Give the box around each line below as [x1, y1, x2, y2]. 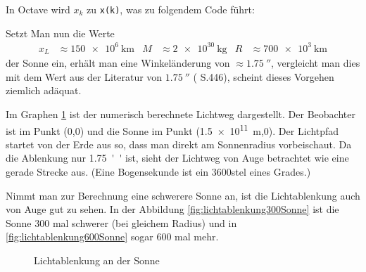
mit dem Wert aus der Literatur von [6, 69, 163, 84]
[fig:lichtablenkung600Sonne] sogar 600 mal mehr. [6, 229, 219, 244]
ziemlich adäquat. [6, 83, 82, 98]
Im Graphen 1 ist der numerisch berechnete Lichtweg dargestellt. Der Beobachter [6, 107, 355, 122]
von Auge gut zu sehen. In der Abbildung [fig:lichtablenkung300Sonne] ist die [6, 202, 339, 216]
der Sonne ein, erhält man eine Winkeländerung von [6, 56, 230, 70]
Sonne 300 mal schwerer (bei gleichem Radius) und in [6, 215, 237, 230]
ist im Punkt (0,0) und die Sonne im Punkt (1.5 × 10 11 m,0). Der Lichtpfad [6, 121, 339, 138]
